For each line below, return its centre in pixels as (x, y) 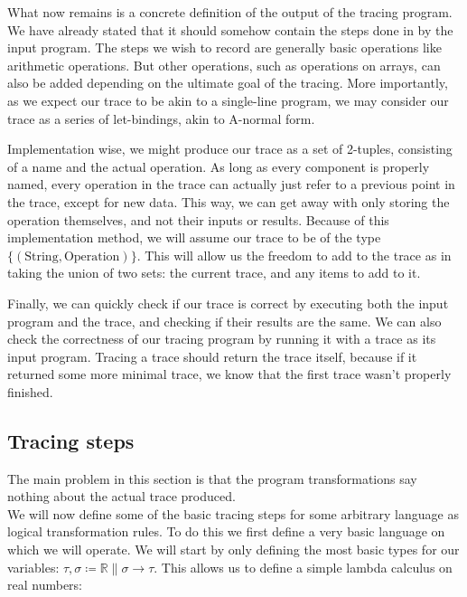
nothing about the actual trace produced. (121, 496)
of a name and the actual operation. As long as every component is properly (219, 166)
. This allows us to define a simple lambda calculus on (303, 567)
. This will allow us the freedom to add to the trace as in (294, 255)
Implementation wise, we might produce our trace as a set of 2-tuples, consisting (230, 149)
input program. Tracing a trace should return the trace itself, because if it (212, 356)
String (42, 256)
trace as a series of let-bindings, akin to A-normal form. (161, 118)
